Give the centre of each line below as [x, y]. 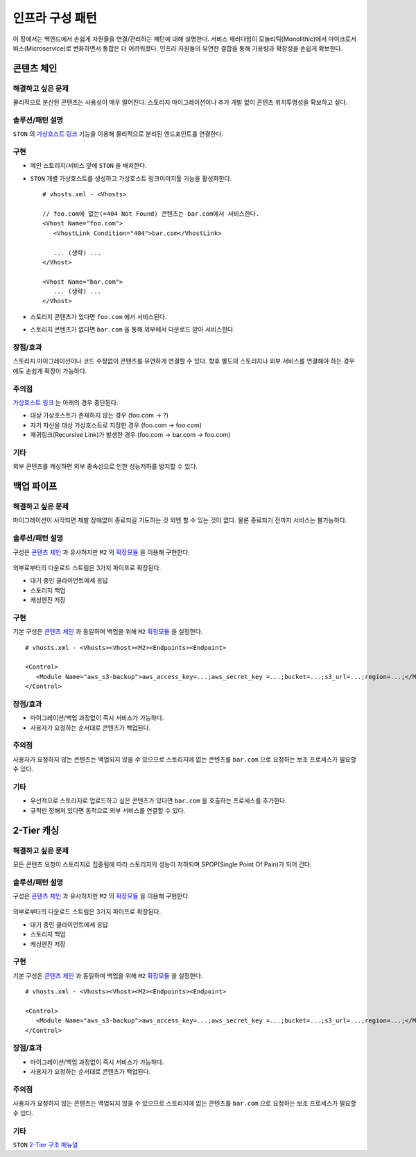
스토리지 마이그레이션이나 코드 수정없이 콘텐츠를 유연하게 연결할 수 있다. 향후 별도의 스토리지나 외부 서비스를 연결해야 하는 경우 [184, 361]
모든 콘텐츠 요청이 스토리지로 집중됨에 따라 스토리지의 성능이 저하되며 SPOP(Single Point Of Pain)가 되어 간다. [162, 864]
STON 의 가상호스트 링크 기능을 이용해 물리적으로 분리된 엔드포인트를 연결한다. [118, 134]
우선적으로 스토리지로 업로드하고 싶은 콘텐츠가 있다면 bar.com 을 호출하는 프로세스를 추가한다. [158, 800]
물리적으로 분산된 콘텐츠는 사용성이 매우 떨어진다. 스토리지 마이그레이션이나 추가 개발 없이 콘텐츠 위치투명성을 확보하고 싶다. [180, 102]
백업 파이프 [35, 487]
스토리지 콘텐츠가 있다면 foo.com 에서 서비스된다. [98, 316]
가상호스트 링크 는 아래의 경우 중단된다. [66, 402]
